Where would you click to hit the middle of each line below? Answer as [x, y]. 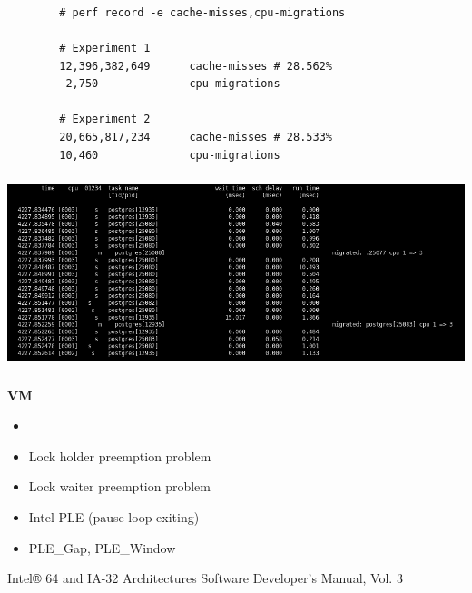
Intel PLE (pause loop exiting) [114, 516]
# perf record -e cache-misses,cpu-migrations [202, 12]
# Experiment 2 [105, 119]
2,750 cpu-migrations [173, 84]
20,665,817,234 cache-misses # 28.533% [196, 138]
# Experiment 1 [105, 49]
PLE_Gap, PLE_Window [102, 547]
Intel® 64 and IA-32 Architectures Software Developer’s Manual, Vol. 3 [205, 578]
